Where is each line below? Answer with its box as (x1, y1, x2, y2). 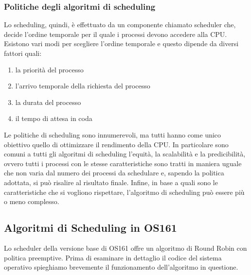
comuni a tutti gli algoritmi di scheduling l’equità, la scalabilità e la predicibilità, (4, 149, 246, 159)
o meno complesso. (4, 196, 59, 206)
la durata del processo (15, 97, 81, 107)
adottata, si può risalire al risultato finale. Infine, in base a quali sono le (4, 177, 218, 187)
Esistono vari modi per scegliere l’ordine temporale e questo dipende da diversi (4, 38, 239, 49)
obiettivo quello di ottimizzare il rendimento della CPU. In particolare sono (4, 139, 229, 149)
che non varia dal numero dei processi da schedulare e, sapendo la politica (4, 168, 224, 178)
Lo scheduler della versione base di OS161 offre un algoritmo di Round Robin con (4, 242, 247, 253)
